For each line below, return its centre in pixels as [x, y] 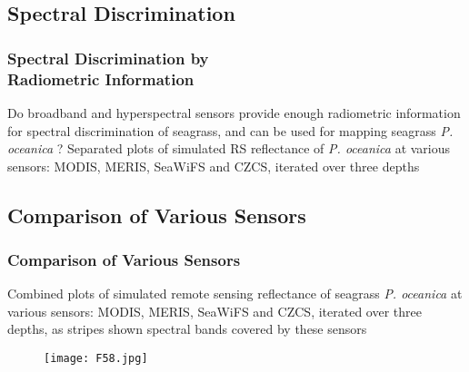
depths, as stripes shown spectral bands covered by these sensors [187, 329]
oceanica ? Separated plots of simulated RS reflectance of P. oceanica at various [229, 148]
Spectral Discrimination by [108, 58]
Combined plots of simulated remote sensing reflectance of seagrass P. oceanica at [235, 294]
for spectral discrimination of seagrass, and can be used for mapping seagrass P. [230, 130]
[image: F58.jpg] [96, 359]
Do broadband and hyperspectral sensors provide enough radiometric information [234, 112]
